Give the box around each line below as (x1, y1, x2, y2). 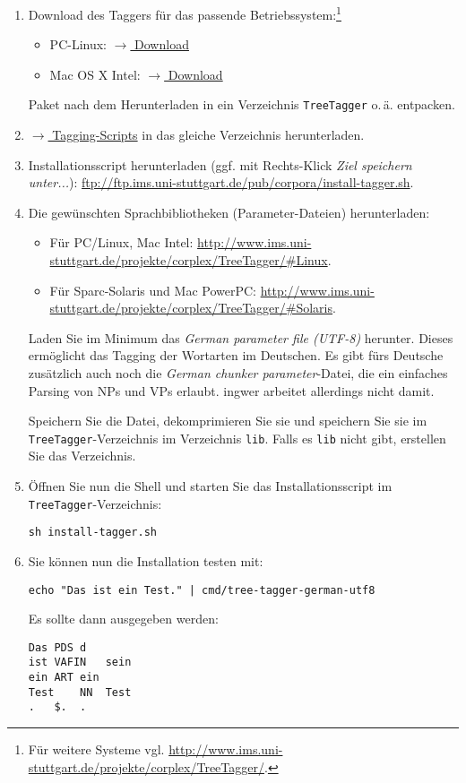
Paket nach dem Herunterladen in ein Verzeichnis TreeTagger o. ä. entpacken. (28, 95, 455, 114)
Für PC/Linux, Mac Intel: (49, 233, 194, 252)
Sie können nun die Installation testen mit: (28, 551, 263, 570)
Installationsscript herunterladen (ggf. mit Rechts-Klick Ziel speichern (28, 155, 412, 174)
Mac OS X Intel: (49, 65, 141, 83)
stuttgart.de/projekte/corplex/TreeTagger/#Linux (49, 251, 328, 270)
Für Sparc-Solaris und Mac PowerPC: (49, 280, 256, 299)
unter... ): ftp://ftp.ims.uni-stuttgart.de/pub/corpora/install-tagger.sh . (28, 173, 414, 192)
